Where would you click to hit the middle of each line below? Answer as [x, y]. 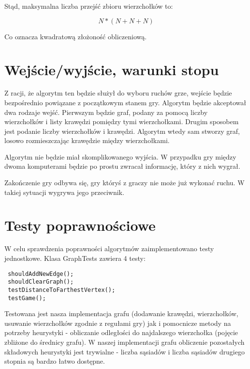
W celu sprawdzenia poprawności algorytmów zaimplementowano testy [109, 249]
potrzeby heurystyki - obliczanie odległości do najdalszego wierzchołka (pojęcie [121, 332]
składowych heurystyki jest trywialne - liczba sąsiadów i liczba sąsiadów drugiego [125, 351]
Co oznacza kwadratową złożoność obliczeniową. [76, 36]
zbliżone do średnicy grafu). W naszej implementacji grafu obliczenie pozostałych [125, 342]
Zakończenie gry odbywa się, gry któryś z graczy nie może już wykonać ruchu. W [125, 183]
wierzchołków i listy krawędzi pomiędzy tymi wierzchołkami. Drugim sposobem [122, 121]
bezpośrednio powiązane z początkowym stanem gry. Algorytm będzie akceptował [125, 102]
